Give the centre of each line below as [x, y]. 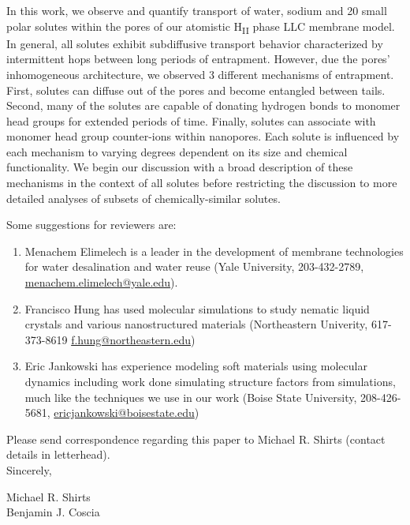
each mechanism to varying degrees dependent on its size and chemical [177, 151]
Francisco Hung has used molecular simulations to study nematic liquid [197, 308]
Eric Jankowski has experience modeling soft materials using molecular [196, 366]
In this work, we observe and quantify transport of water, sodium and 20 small [197, 10]
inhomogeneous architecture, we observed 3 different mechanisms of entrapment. [200, 74]
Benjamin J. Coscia [53, 512]
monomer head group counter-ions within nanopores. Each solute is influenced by [203, 136]
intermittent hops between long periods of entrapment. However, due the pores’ [198, 59]
